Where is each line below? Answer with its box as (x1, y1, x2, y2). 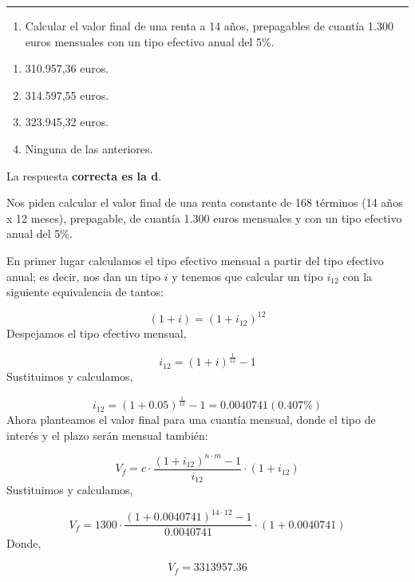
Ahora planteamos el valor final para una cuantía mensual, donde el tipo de (6, 411, 376, 428)
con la (342, 267, 373, 284)
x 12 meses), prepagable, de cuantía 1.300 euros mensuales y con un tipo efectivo (6, 209, 402, 226)
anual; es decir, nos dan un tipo (6, 267, 161, 284)
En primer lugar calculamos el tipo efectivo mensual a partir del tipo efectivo (6, 251, 384, 268)
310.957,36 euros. (25, 60, 109, 77)
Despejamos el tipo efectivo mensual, (6, 325, 187, 342)
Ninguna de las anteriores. (25, 140, 153, 156)
